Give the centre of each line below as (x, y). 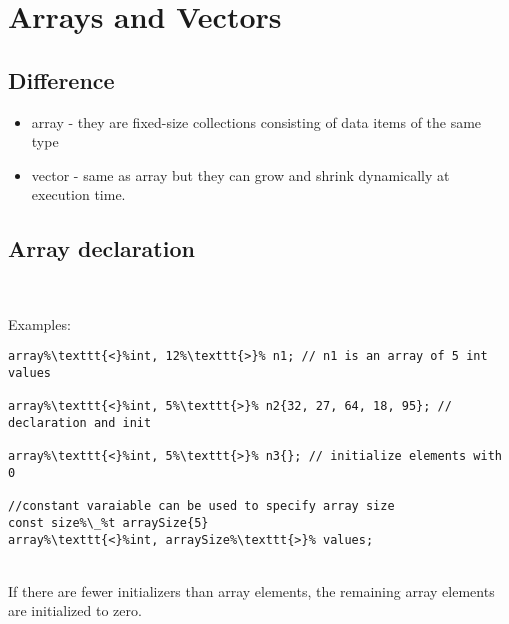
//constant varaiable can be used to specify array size (201, 506)
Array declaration (101, 248)
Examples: (39, 323)
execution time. (78, 194)
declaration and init (80, 422)
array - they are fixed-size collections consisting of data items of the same (256, 121)
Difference (61, 79)
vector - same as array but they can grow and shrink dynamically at (240, 174)
